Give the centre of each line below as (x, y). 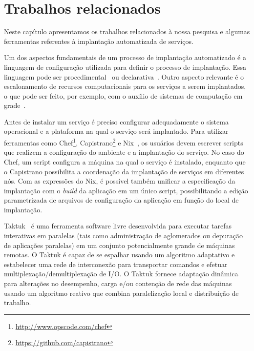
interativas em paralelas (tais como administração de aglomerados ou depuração (123, 236)
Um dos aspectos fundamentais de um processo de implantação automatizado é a (125, 57)
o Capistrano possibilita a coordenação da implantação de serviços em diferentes (124, 171)
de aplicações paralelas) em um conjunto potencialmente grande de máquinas (119, 245)
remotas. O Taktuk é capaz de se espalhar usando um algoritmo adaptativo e (119, 255)
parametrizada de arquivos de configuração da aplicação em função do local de (121, 200)
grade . (15, 105)
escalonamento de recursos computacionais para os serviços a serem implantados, (125, 86)
